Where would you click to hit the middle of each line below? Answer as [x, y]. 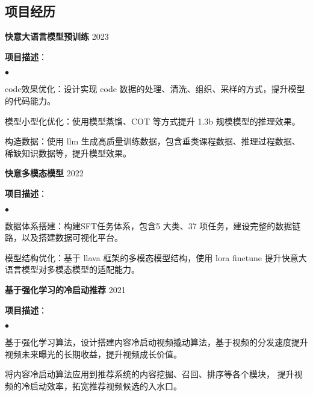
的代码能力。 [30, 100]
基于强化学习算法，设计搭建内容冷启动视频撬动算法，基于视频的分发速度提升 [156, 342]
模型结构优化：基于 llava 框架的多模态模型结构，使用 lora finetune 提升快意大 [156, 257]
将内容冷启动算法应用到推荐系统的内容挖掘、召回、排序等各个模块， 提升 [150, 374]
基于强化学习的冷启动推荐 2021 [65, 289]
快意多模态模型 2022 [44, 173]
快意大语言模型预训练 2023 [57, 36]
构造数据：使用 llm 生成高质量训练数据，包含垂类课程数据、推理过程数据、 [153, 141]
